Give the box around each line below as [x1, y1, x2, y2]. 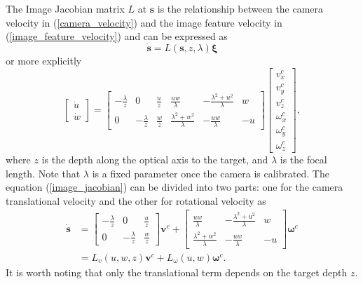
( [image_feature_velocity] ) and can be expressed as [6, 29, 228, 43]
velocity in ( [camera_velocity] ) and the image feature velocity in [6, 15, 282, 29]
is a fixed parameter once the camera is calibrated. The [92, 165, 329, 180]
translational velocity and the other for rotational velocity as [6, 193, 266, 208]
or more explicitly [6, 53, 82, 67]
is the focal [280, 151, 327, 166]
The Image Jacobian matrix [6, 1, 125, 15]
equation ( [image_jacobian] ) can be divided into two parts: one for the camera [6, 180, 343, 194]
